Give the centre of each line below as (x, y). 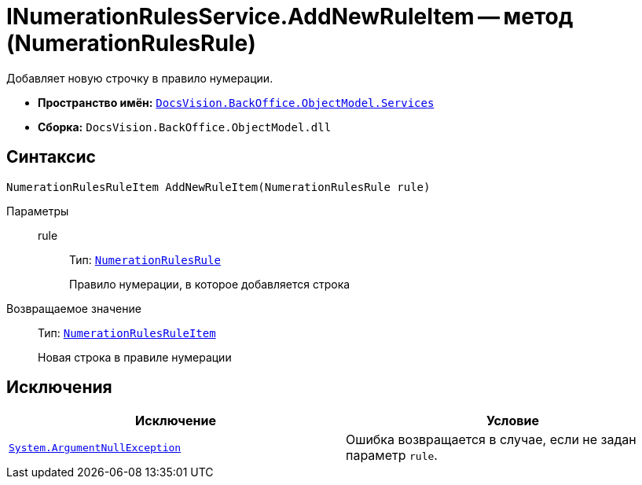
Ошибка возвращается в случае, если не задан (491, 440)
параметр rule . (392, 456)
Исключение (176, 421)
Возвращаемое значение (74, 308)
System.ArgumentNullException (95, 447)
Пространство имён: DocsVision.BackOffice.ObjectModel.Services (236, 102)
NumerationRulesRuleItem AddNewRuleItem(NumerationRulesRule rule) (218, 187)
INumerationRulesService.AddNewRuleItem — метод (290, 17)
